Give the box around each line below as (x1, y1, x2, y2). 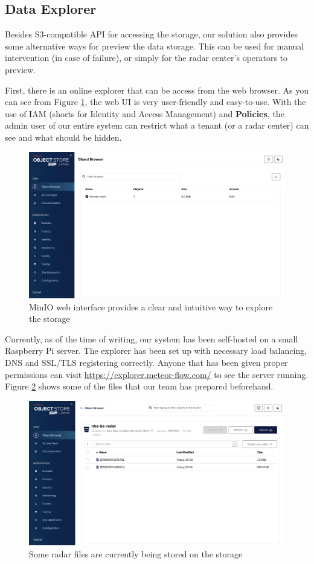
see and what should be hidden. (5, 130, 122, 143)
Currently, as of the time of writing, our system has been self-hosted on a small (5, 332, 298, 345)
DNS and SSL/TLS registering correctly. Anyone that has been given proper (5, 356, 288, 368)
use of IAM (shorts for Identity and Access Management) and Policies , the (5, 107, 284, 120)
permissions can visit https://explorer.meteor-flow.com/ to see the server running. (5, 368, 309, 380)
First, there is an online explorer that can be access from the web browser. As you (5, 83, 309, 96)
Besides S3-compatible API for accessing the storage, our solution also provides (5, 28, 298, 40)
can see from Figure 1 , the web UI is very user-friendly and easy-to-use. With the (5, 95, 306, 108)
